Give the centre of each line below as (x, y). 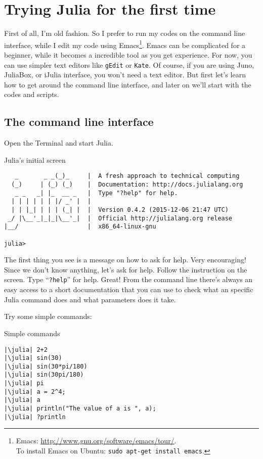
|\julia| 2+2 (26, 350)
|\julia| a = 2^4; (35, 392)
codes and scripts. (32, 94)
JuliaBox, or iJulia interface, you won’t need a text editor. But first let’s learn (125, 75)
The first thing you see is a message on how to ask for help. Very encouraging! (125, 260)
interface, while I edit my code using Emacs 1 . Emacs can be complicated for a (125, 44)
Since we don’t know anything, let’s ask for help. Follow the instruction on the (126, 269)
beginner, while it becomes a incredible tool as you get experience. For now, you (128, 54)
